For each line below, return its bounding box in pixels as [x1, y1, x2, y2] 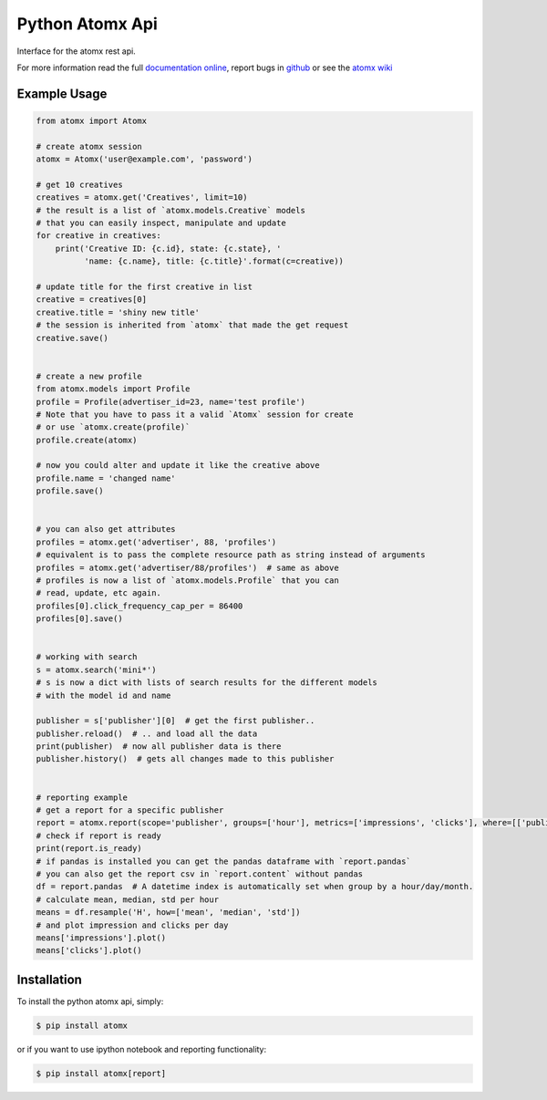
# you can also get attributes [36, 524, 177, 534]
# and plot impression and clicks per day [36, 919, 229, 930]
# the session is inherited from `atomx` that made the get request [36, 320, 349, 330]
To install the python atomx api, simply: [16, 995, 164, 1007]
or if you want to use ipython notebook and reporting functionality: [16, 1043, 267, 1054]
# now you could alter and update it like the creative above [36, 461, 320, 471]
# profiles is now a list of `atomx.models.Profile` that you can [36, 576, 339, 586]
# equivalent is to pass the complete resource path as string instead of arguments [36, 550, 426, 560]
